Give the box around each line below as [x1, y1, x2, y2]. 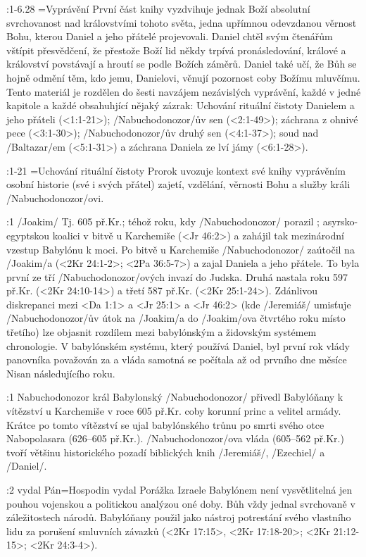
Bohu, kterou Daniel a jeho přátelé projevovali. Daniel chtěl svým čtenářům [6, 29, 333, 44]
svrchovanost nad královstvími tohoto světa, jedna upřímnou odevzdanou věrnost [6, 15, 357, 30]
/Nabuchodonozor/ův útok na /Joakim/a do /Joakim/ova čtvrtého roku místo [6, 311, 346, 325]
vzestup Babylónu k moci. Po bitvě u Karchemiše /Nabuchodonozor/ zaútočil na [6, 242, 355, 256]
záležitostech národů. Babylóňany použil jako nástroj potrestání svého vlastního [6, 510, 351, 525]
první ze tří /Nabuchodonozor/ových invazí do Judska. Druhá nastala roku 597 [6, 269, 348, 284]
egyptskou [6, 227, 50, 242]
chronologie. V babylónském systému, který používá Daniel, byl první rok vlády [6, 338, 350, 353]
